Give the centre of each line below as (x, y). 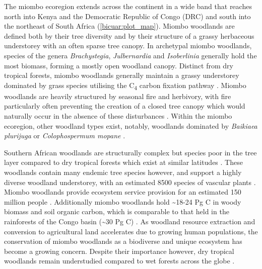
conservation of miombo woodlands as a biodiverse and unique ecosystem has (123, 241)
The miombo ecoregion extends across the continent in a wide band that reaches (128, 6)
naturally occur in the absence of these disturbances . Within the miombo (118, 116)
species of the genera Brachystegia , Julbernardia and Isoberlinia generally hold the (130, 55)
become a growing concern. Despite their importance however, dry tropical (119, 251)
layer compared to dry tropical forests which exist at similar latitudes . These (123, 162)
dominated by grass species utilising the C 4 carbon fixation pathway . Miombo (125, 85)
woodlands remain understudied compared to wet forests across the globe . (119, 261)
